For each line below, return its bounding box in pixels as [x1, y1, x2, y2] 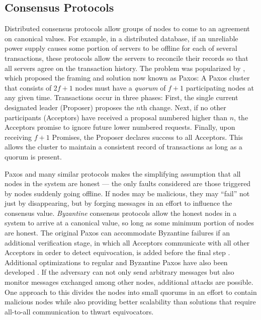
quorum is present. [5, 151, 62, 162]
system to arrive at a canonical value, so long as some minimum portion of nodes [5, 217, 254, 228]
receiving [5, 131, 32, 142]
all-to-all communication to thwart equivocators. [5, 306, 154, 316]
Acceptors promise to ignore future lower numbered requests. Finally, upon [5, 122, 235, 132]
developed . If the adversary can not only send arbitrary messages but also [5, 267, 234, 277]
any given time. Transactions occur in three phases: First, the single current [5, 92, 238, 103]
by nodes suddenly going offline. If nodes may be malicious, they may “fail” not [5, 188, 250, 198]
